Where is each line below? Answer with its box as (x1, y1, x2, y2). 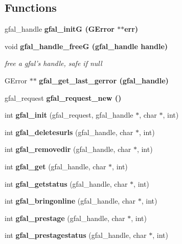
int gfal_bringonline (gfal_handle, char (5, 195, 136, 206)
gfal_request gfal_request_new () (5, 92, 122, 103)
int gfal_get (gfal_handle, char (5, 161, 106, 171)
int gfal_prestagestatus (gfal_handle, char (5, 230, 147, 240)
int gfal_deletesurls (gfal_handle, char (5, 126, 133, 137)
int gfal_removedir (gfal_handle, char (5, 144, 131, 154)
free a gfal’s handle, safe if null (5, 58, 102, 69)
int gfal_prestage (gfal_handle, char (5, 212, 125, 223)
